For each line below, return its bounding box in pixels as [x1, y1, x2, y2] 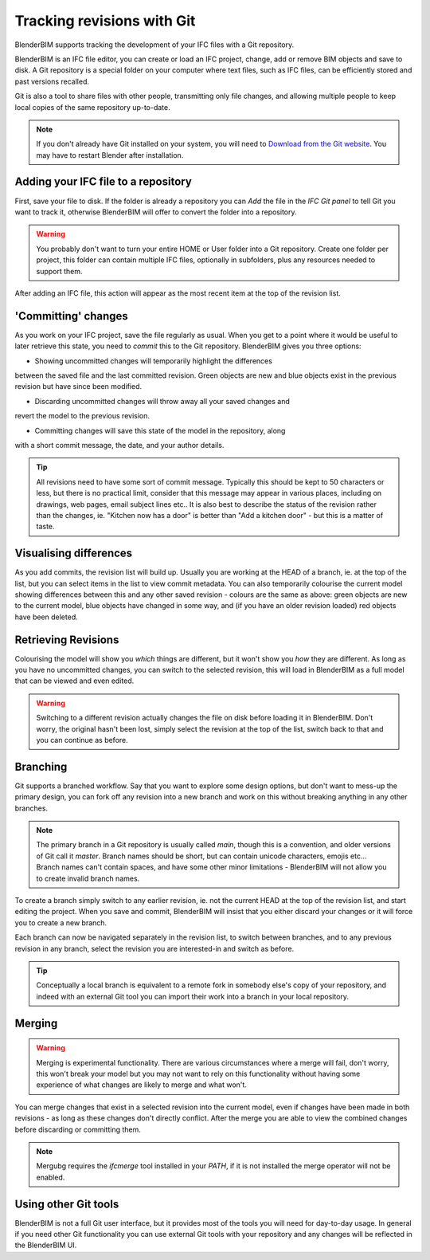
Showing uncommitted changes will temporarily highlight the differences [34, 355, 272, 366]
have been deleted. [14, 612, 79, 622]
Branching [14, 760, 68, 773]
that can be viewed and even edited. [14, 676, 135, 685]
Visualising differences [14, 547, 133, 560]
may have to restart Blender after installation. [36, 150, 184, 159]
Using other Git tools [14, 1197, 119, 1211]
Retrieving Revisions [14, 633, 119, 646]
